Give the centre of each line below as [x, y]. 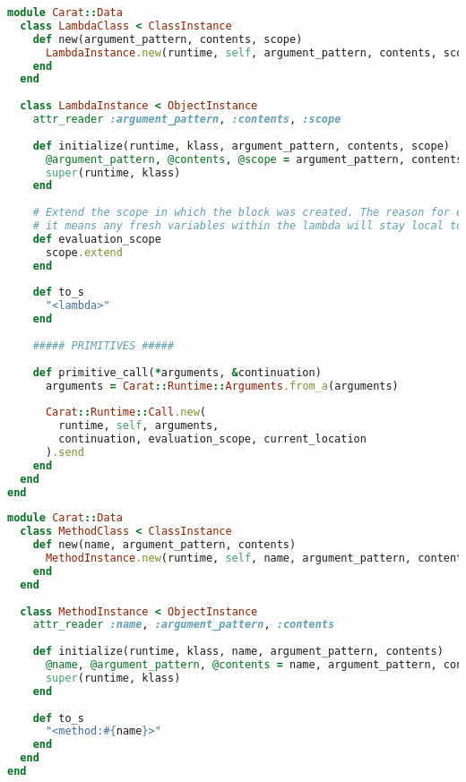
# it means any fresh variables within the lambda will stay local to [248, 226]
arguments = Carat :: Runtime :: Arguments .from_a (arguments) [222, 386]
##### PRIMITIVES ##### [104, 345]
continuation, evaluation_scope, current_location [212, 439]
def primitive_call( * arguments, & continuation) [177, 372]
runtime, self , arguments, [139, 426]
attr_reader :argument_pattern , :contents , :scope [187, 119]
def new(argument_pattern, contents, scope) [168, 39]
